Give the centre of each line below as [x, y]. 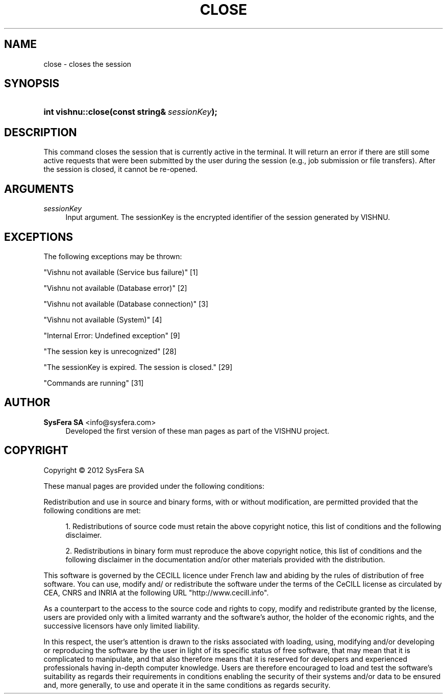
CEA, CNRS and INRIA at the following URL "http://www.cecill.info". [156, 592]
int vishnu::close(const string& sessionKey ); [130, 112]
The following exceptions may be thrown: [113, 256]
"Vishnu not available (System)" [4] [103, 319]
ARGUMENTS [39, 189]
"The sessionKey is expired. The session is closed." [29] [138, 367]
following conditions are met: [92, 510]
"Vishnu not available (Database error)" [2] [115, 288]
